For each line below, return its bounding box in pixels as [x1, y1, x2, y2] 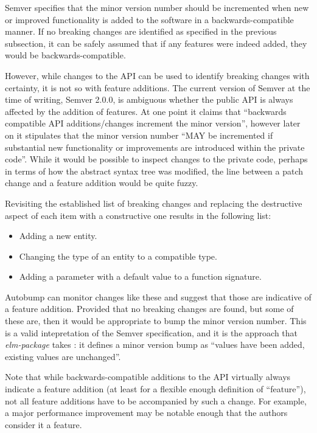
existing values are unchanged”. [5, 350, 121, 362]
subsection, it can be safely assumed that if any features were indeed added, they [5, 36, 307, 49]
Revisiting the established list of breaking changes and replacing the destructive [5, 196, 302, 209]
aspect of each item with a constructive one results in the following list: [5, 209, 271, 221]
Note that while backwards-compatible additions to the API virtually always [5, 370, 291, 383]
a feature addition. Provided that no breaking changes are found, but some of [5, 302, 294, 315]
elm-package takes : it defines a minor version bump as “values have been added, [5, 338, 305, 351]
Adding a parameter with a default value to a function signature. [19, 270, 262, 283]
